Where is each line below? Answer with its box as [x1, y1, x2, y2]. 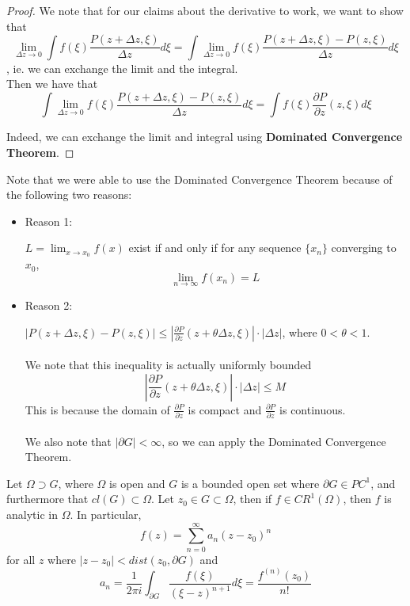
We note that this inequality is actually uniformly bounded [25, 356, 312, 373]
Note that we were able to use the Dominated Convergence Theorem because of [6, 170, 393, 187]
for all [6, 551, 36, 567]
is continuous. [279, 401, 346, 417]
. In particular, [70, 506, 142, 523]
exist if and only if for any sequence [128, 239, 302, 256]
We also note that [25, 433, 112, 449]
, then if [233, 490, 272, 507]
